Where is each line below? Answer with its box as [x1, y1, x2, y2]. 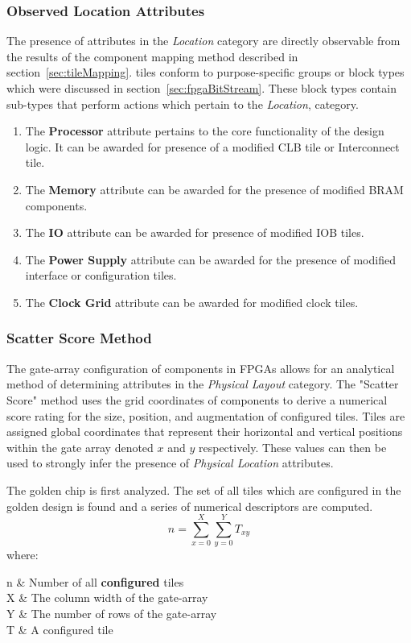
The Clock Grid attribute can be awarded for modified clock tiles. [25, 293, 359, 310]
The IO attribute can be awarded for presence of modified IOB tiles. [25, 224, 364, 241]
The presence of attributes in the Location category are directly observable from [6, 32, 401, 49]
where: [6, 546, 39, 563]
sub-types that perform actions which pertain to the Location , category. [6, 95, 359, 112]
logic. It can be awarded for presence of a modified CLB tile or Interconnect [25, 138, 400, 155]
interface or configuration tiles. [25, 267, 177, 284]
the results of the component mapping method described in [6, 48, 298, 64]
